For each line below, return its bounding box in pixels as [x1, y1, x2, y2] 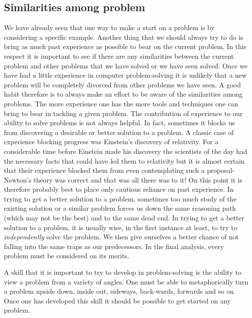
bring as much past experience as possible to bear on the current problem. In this [4, 41, 247, 51]
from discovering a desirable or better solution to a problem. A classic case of [4, 127, 234, 137]
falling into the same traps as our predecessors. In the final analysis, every [4, 241, 224, 251]
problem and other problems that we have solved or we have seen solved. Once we [4, 60, 248, 70]
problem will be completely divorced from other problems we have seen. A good [4, 79, 241, 89]
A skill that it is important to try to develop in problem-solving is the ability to [4, 267, 241, 277]
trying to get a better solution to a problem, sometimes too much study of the [4, 193, 237, 203]
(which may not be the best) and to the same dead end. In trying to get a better [4, 213, 244, 223]
